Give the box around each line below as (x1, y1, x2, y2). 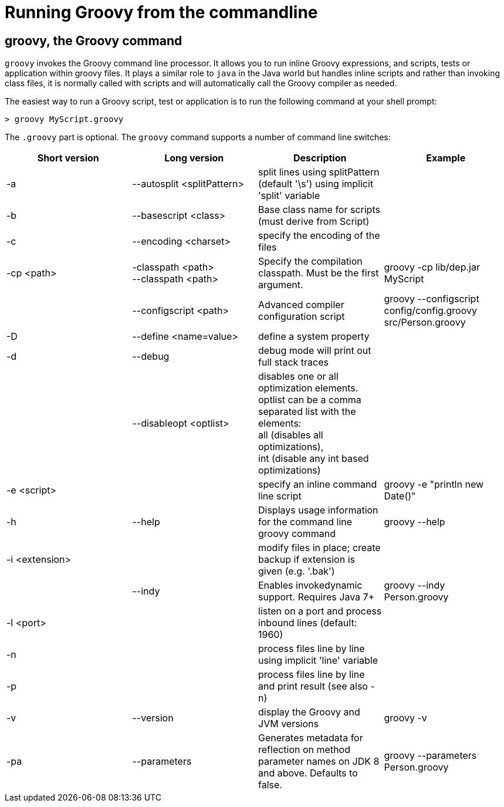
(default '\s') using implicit (258, 178, 374, 190)
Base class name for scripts (258, 204, 380, 216)
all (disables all (258, 429, 323, 441)
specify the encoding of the (258, 229, 380, 242)
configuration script (258, 310, 345, 323)
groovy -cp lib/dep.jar (384, 261, 480, 273)
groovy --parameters (384, 749, 477, 762)
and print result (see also (258, 680, 368, 693)
